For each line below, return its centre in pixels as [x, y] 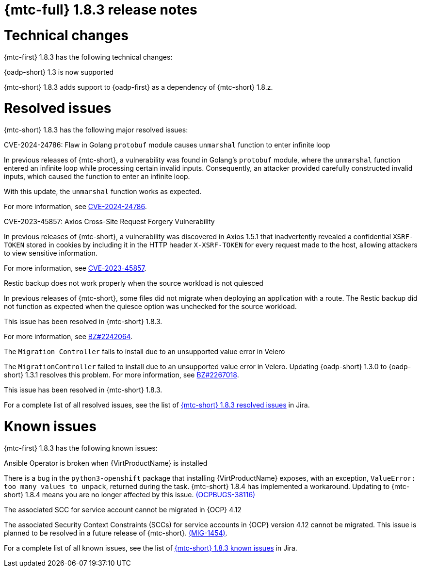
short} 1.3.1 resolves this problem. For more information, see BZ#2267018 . [121, 375]
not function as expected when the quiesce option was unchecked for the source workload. [150, 306]
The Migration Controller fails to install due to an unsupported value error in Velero [145, 351]
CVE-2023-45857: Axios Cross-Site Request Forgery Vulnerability [109, 221]
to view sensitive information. [51, 253]
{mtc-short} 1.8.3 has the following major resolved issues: [96, 130]
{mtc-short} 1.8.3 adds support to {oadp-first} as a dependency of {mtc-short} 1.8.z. [138, 87]
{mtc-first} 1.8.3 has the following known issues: [81, 448]
